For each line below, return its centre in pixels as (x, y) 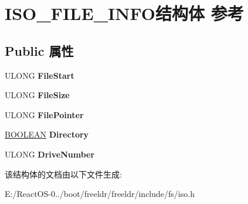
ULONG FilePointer (44, 114)
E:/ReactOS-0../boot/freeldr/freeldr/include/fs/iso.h (100, 194)
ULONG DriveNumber (50, 154)
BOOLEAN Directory (47, 134)
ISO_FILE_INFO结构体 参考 (124, 13)
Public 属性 (39, 50)
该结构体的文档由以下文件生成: (63, 174)
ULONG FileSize (37, 95)
